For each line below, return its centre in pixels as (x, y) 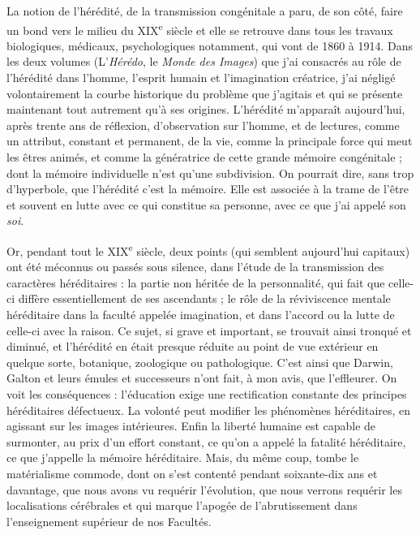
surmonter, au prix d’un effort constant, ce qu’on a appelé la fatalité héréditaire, (206, 441)
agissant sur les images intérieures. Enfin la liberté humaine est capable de (191, 426)
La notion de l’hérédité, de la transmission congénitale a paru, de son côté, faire (205, 11)
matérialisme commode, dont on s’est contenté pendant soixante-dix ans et (192, 473)
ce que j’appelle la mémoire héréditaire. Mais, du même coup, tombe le (183, 457)
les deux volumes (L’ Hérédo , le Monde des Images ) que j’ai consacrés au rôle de (204, 61)
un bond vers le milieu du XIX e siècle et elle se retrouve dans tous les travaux (200, 28)
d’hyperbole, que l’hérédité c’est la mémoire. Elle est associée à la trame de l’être (208, 189)
